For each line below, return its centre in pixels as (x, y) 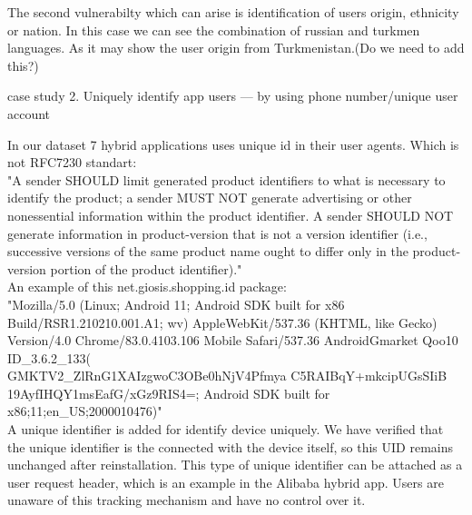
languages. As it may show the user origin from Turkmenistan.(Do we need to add (236, 48)
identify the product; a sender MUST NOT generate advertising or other (210, 198)
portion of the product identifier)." (146, 268)
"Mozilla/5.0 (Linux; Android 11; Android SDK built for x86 (176, 304)
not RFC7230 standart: (72, 162)
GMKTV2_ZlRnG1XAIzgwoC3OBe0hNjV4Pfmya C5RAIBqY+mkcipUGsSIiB (227, 376)
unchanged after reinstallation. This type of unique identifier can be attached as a (235, 465)
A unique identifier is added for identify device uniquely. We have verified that (226, 429)
